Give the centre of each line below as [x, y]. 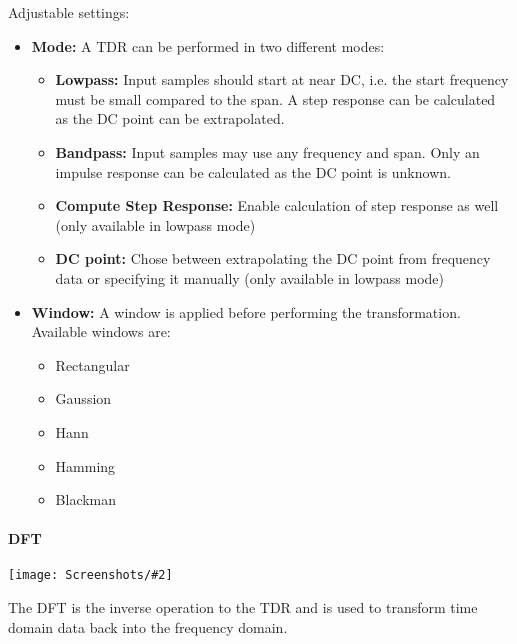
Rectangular [92, 364]
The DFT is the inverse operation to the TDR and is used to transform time [243, 607]
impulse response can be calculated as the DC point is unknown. [253, 171]
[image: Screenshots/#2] [90, 575]
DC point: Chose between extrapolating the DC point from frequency [273, 258]
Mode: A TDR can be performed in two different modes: [208, 45]
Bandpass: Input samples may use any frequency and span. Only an [267, 151]
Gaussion [83, 398]
